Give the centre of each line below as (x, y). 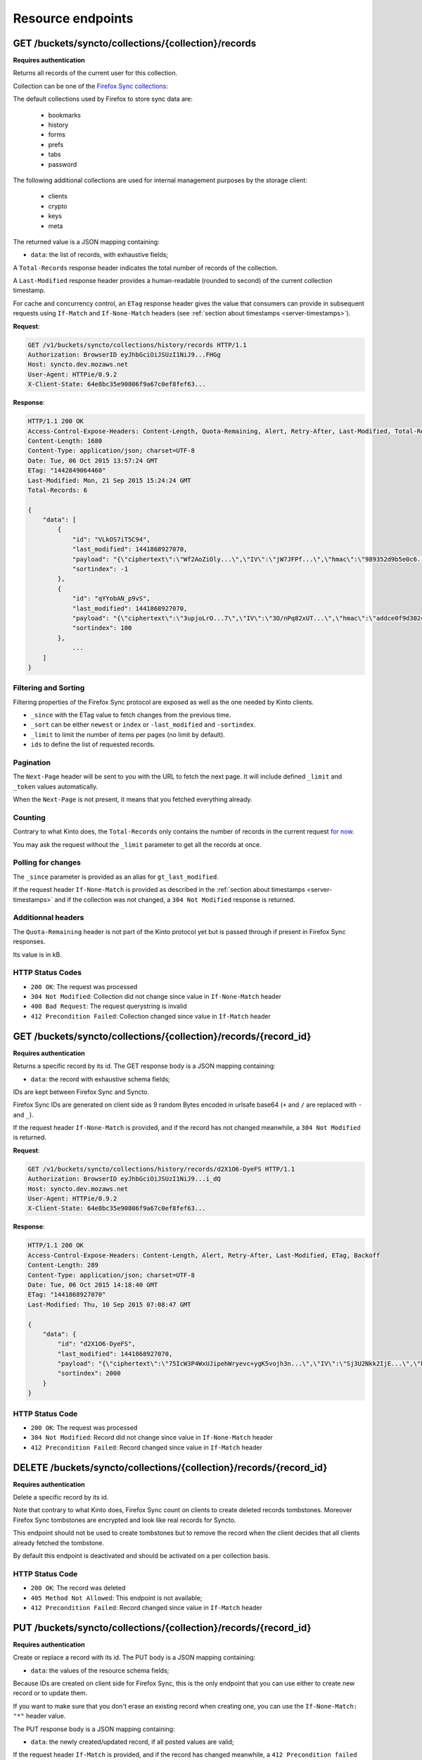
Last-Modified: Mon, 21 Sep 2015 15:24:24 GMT (109, 480)
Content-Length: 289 (63, 1265)
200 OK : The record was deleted (78, 1588)
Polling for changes (47, 862)
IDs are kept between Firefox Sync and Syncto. (81, 1092)
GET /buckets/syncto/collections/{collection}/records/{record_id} (162, 1036)
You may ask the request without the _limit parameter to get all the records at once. (137, 844)
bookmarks (64, 115)
